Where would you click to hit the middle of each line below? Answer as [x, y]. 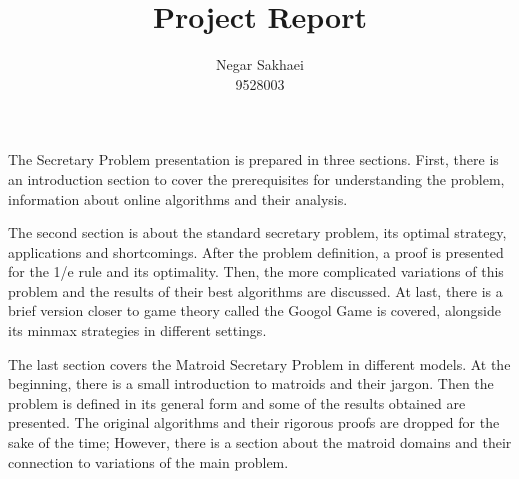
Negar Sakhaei [260, 64]
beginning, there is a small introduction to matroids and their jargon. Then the [251, 383]
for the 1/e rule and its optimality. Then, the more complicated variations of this [256, 271]
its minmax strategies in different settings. [137, 330]
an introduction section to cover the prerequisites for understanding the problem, [256, 178]
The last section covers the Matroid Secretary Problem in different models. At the [259, 363]
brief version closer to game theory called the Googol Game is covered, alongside [254, 310]
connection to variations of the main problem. [148, 461]
